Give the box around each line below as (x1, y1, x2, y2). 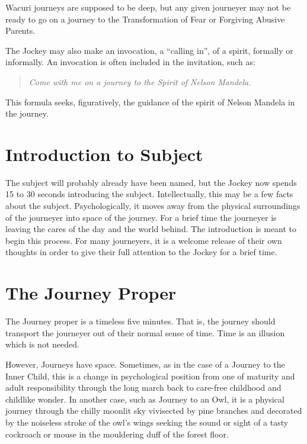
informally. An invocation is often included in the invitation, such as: (5, 56, 255, 68)
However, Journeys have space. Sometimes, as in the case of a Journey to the (5, 358, 285, 370)
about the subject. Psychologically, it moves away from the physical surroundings (5, 200, 300, 212)
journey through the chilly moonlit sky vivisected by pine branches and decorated (5, 404, 302, 417)
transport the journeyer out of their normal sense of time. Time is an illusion (5, 326, 285, 339)
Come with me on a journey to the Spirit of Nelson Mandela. (28, 75, 251, 88)
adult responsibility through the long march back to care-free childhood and (5, 381, 282, 394)
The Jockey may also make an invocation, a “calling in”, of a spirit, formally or (5, 44, 293, 56)
